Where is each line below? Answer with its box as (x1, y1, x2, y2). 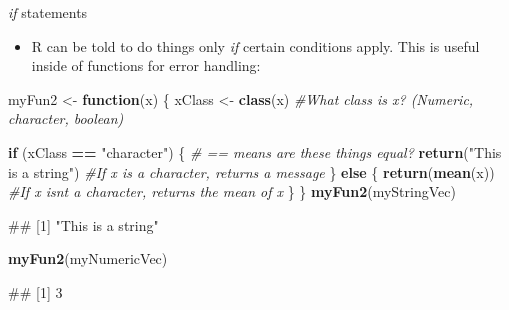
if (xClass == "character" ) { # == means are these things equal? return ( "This (8, 141, 502, 162)
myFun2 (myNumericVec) (8, 248, 168, 269)
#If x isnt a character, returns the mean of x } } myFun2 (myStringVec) (8, 181, 456, 202)
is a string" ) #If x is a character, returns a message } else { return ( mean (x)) (8, 161, 495, 182)
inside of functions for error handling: (31, 55, 261, 76)
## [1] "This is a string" (8, 214, 159, 235)
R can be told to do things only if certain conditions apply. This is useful (31, 35, 480, 56)
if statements (8, 2, 88, 22)
